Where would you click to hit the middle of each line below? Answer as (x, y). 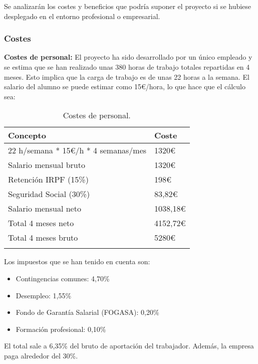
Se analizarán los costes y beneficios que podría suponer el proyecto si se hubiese (128, 6)
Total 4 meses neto (41, 223)
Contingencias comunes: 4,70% (63, 278)
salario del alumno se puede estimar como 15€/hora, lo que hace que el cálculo (125, 86)
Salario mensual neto (45, 209)
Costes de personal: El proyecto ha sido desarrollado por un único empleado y (128, 57)
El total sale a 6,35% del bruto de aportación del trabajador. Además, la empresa (129, 346)
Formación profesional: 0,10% (61, 329)
